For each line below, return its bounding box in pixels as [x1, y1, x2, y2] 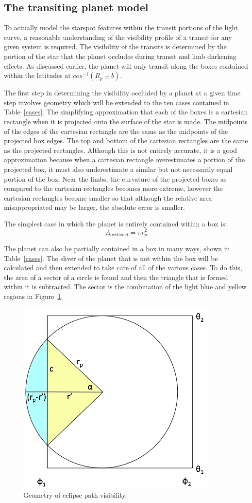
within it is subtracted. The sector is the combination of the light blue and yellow [4, 281, 247, 292]
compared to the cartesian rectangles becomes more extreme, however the [4, 183, 223, 193]
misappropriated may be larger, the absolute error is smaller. [4, 202, 185, 212]
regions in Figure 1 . [4, 291, 63, 301]
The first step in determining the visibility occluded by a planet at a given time [4, 88, 241, 98]
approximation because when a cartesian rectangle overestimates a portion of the [4, 154, 245, 165]
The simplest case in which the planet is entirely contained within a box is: [4, 218, 227, 228]
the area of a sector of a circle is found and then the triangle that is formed [4, 272, 228, 282]
